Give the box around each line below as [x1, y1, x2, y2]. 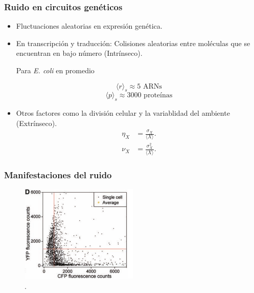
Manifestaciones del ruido [4, 168, 112, 181]
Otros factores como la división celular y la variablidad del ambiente [16, 108, 230, 118]
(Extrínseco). [16, 117, 57, 128]
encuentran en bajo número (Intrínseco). [16, 48, 143, 58]
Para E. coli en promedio [16, 65, 95, 75]
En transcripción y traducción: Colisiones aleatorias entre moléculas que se [16, 37, 250, 48]
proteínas [144, 92, 173, 99]
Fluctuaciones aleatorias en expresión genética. [16, 20, 163, 31]
